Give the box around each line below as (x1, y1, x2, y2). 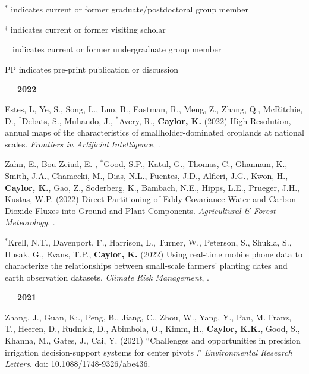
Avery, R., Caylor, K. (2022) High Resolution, (119, 114, 291, 127)
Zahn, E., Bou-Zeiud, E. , (5, 158, 97, 170)
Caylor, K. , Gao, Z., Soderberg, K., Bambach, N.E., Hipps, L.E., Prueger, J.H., (5, 181, 299, 193)
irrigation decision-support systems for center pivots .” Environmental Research (5, 345, 292, 358)
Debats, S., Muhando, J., (21, 114, 113, 127)
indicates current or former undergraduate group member (12, 43, 222, 55)
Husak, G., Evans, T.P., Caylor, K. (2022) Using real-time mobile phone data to (5, 247, 302, 260)
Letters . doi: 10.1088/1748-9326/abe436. (5, 357, 150, 370)
